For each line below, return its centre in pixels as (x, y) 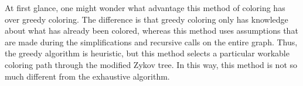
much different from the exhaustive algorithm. (87, 76)
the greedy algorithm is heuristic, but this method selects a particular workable (147, 53)
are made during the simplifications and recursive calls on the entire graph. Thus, (151, 42)
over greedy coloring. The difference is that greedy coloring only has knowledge (147, 19)
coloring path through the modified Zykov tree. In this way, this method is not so (151, 64)
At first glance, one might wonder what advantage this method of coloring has (145, 8)
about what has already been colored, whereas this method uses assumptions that (151, 31)
